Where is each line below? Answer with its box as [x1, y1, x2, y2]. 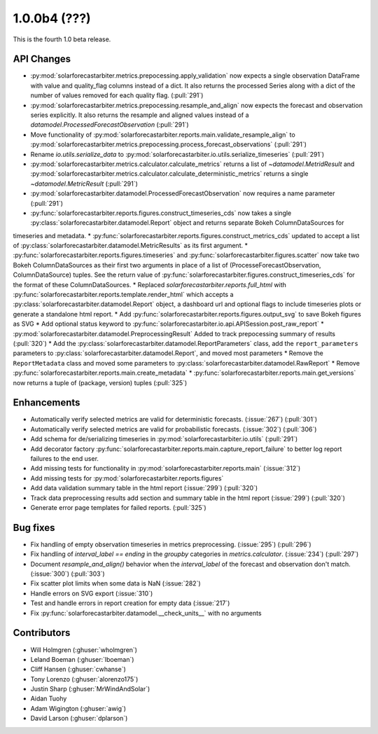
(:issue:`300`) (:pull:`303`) [30, 569, 105, 578]
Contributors [13, 627, 71, 639]
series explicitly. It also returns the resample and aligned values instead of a [30, 111, 249, 119]
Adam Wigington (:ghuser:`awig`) [30, 704, 126, 712]
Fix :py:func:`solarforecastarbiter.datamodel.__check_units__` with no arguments [30, 609, 262, 617]
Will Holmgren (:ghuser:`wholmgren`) [30, 645, 138, 654]
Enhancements [13, 396, 80, 409]
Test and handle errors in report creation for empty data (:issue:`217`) [30, 599, 230, 607]
